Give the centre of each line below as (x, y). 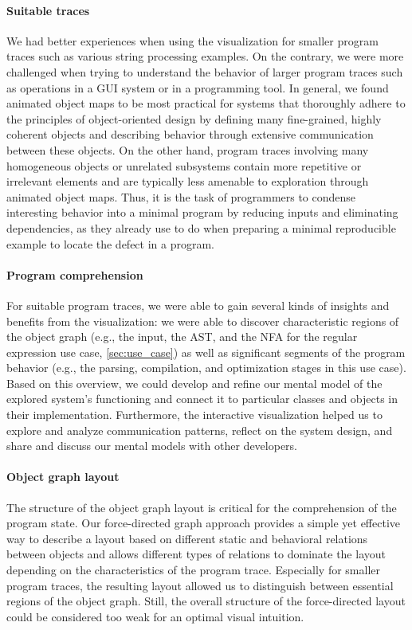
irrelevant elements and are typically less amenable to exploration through (188, 181)
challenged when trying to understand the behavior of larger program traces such (205, 71)
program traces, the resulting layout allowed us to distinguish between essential (200, 585)
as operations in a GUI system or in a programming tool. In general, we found (198, 87)
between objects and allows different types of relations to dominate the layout (196, 554)
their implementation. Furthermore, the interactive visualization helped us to (194, 415)
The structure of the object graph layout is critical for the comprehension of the (202, 507)
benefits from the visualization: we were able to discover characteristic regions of (203, 321)
